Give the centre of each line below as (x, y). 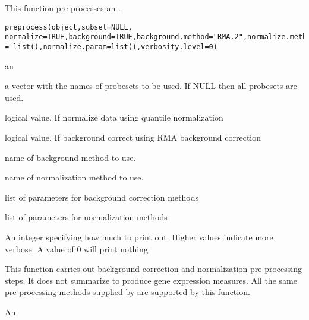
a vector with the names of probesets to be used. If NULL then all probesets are (151, 86)
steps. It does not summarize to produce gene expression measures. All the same (151, 280)
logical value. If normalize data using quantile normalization (114, 117)
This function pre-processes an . (63, 8)
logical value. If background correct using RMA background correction (133, 137)
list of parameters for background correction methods (102, 197)
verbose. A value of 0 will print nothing (76, 248)
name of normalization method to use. (74, 177)
